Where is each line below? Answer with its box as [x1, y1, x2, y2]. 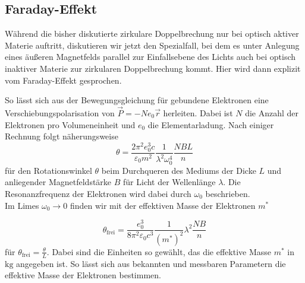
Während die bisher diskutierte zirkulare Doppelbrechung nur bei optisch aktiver [5, 27, 299, 40]
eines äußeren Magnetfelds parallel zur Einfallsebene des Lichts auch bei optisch [5, 50, 296, 63]
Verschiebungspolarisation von [5, 106, 115, 119]
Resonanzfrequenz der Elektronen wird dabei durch [5, 187, 191, 199]
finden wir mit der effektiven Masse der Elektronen [70, 199, 256, 211]
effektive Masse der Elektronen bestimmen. [5, 269, 161, 281]
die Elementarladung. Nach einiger [147, 118, 274, 131]
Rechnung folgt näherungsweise [5, 130, 118, 142]
